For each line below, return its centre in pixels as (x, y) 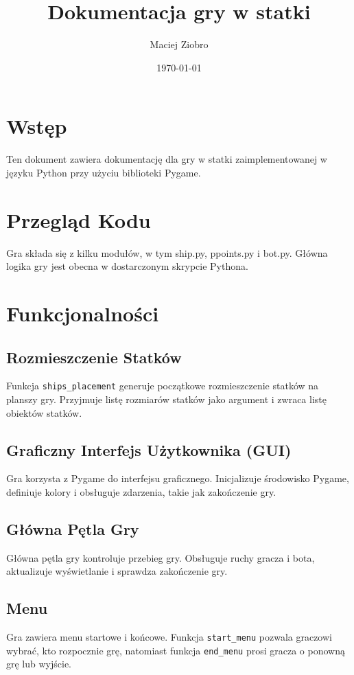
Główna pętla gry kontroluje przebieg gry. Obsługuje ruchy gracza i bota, (161, 557)
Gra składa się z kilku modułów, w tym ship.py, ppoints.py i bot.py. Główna (167, 252)
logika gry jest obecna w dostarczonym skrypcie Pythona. (127, 266)
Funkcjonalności (83, 313)
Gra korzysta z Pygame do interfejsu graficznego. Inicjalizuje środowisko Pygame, (178, 478)
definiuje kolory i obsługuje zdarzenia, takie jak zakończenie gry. (141, 491)
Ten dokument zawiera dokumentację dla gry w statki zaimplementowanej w (167, 159)
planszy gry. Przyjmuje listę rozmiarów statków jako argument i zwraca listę (166, 399)
